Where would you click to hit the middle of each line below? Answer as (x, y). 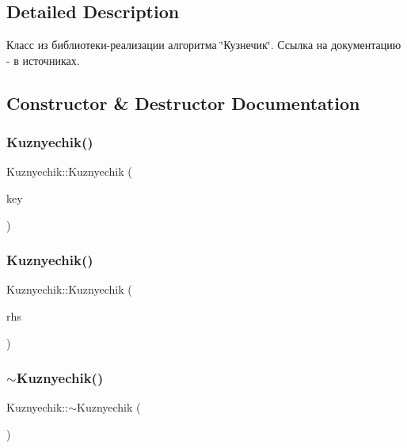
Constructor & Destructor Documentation (183, 103)
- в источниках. (43, 60)
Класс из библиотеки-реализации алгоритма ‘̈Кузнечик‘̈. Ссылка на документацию (204, 45)
